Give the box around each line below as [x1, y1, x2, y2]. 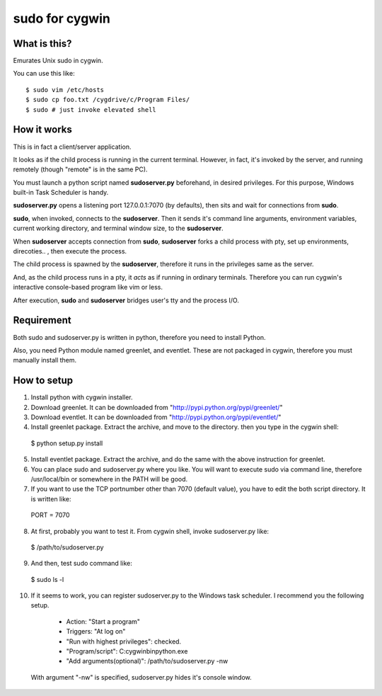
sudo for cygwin [13, 11, 111, 26]
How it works [13, 124, 72, 136]
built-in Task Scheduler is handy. [13, 188, 109, 197]
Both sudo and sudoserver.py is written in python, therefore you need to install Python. [13, 333, 266, 341]
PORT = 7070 [30, 510, 70, 520]
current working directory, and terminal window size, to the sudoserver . [13, 224, 224, 233]
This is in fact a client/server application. [13, 142, 132, 151]
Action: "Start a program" [66, 617, 141, 626]
